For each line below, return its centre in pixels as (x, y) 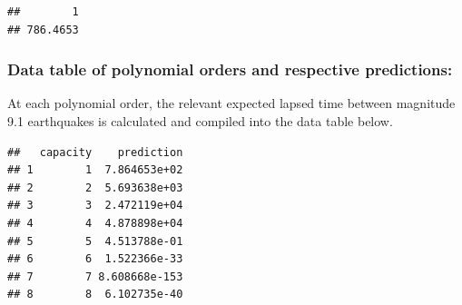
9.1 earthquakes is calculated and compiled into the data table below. (200, 121)
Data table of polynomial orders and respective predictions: (230, 69)
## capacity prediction (95, 152)
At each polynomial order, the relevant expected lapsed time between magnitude (231, 103)
